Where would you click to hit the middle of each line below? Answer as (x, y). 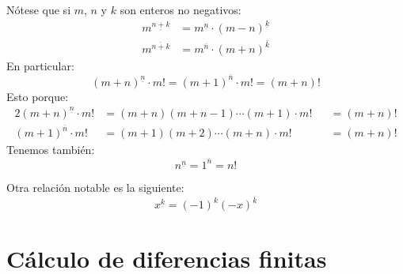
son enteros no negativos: (181, 9)
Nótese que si (39, 9)
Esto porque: (38, 96)
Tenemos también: (51, 150)
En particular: (40, 66)
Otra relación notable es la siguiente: (95, 187)
